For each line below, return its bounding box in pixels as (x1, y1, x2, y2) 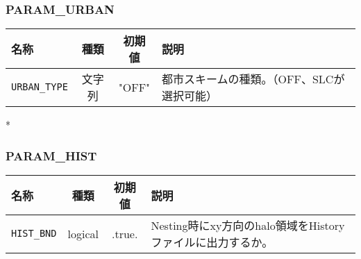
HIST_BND (11, 228, 57, 240)
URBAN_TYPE (11, 81, 68, 93)
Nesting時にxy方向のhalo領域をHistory (151, 217, 345, 234)
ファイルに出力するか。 (151, 234, 274, 251)
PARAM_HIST (6, 147, 97, 164)
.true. (112, 225, 138, 242)
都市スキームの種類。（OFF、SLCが (162, 71, 345, 87)
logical (67, 225, 99, 242)
